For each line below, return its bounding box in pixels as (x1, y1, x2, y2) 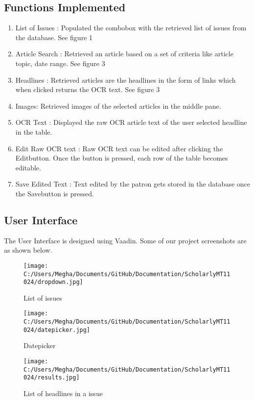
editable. (15, 162, 41, 172)
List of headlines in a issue (23, 388, 103, 398)
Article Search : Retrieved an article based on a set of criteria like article (15, 48, 233, 59)
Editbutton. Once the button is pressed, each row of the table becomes (15, 153, 228, 163)
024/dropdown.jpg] (23, 279, 83, 286)
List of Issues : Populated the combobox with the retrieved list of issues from (15, 23, 247, 33)
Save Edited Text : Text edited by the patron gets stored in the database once (15, 179, 251, 189)
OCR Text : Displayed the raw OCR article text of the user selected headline (15, 117, 247, 127)
